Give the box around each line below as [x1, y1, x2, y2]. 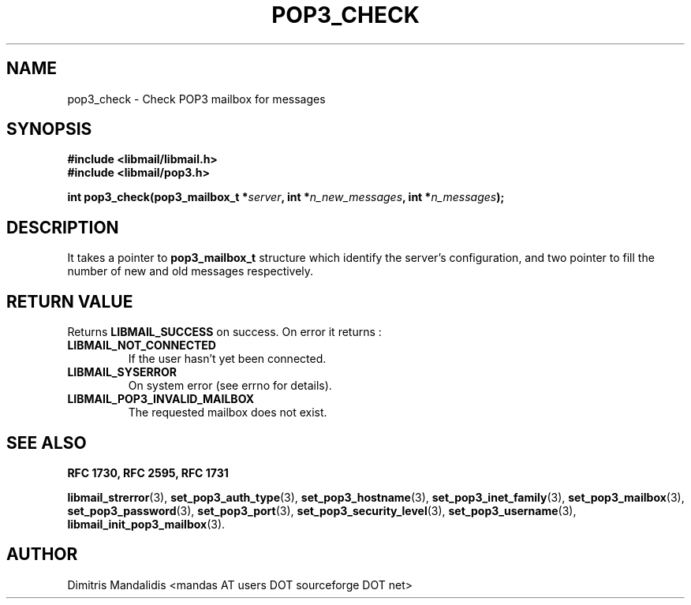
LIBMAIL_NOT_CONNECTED [67, 338, 216, 353]
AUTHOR [6, 544, 78, 565]
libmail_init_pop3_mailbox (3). [67, 517, 226, 531]
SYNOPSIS [6, 119, 92, 140]
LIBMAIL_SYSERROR [67, 365, 177, 379]
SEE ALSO [6, 432, 87, 453]
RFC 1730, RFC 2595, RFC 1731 [67, 465, 229, 480]
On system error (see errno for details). [128, 379, 332, 393]
